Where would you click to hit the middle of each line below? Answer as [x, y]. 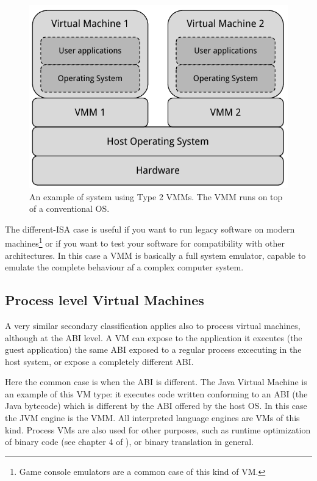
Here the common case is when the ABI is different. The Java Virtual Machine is [156, 382]
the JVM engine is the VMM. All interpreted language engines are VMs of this [152, 418]
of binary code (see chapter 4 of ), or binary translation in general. [129, 442]
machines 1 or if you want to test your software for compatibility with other [145, 242]
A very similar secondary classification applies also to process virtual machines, [153, 325]
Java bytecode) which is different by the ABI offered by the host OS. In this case [156, 406]
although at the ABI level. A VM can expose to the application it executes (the [154, 337]
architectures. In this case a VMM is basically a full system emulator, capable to [155, 255]
